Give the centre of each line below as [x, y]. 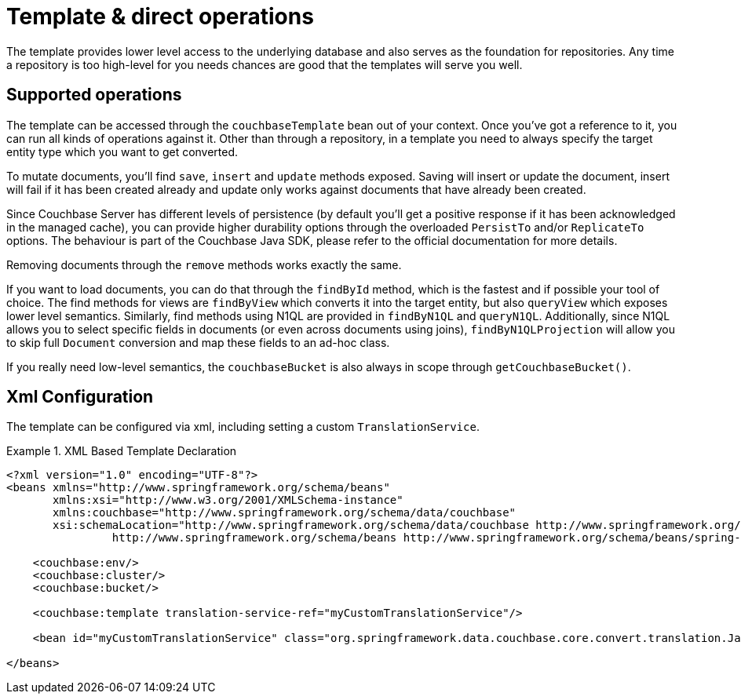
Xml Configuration [80, 397]
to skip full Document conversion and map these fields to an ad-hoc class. [198, 342]
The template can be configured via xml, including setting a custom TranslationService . [243, 427]
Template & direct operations [160, 16]
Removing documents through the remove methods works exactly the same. [204, 264]
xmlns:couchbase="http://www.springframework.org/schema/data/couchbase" [285, 513]
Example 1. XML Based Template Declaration [122, 451]
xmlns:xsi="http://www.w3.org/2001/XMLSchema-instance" [228, 500]
